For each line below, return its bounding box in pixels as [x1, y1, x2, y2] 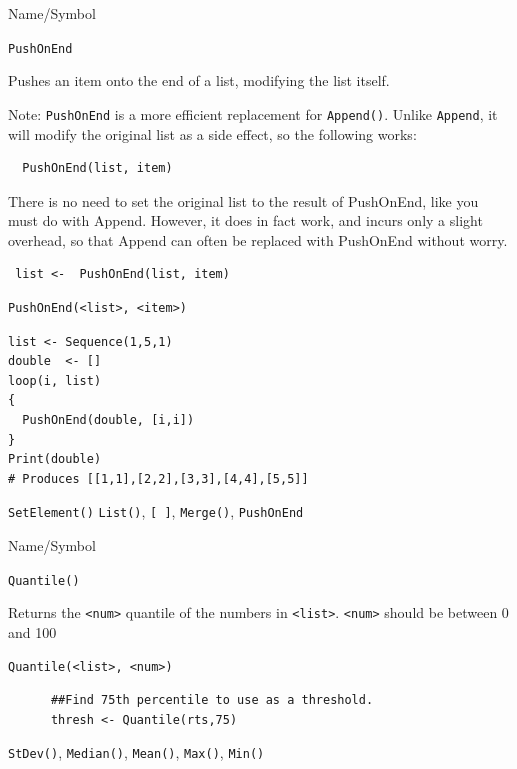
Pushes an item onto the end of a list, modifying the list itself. [8, 70, 390, 91]
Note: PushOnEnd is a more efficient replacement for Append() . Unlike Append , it [8, 103, 498, 124]
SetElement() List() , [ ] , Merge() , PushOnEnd [8, 501, 304, 522]
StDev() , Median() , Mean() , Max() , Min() [8, 742, 265, 763]
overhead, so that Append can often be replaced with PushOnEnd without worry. [8, 229, 508, 250]
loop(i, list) [8, 373, 102, 388]
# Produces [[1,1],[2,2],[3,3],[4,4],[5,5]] [8, 471, 309, 486]
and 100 [8, 621, 57, 642]
